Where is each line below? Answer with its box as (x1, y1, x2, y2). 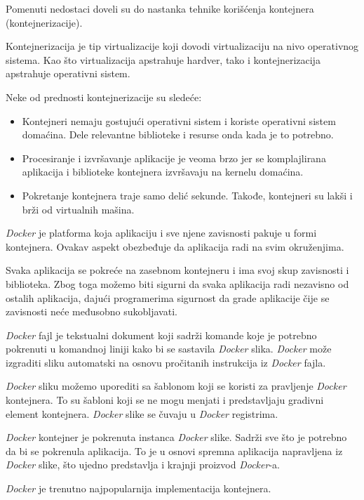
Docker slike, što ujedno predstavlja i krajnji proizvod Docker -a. (6, 457, 280, 472)
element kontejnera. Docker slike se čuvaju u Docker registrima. (6, 406, 278, 421)
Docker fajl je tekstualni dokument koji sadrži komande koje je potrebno (6, 327, 317, 342)
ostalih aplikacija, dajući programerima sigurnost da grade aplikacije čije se (6, 290, 330, 305)
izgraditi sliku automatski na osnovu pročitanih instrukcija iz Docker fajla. (6, 355, 326, 369)
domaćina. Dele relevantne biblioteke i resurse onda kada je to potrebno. (22, 127, 334, 142)
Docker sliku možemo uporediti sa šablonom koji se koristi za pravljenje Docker (6, 379, 346, 393)
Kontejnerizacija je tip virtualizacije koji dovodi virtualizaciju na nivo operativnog (6, 39, 359, 53)
